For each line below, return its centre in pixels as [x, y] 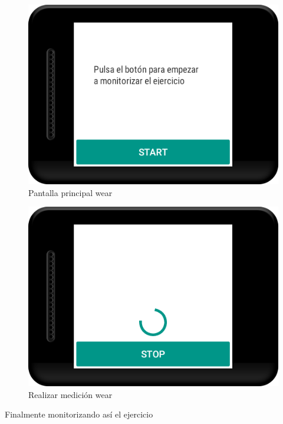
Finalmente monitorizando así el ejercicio [79, 414]
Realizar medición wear [70, 394]
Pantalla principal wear [70, 192]
